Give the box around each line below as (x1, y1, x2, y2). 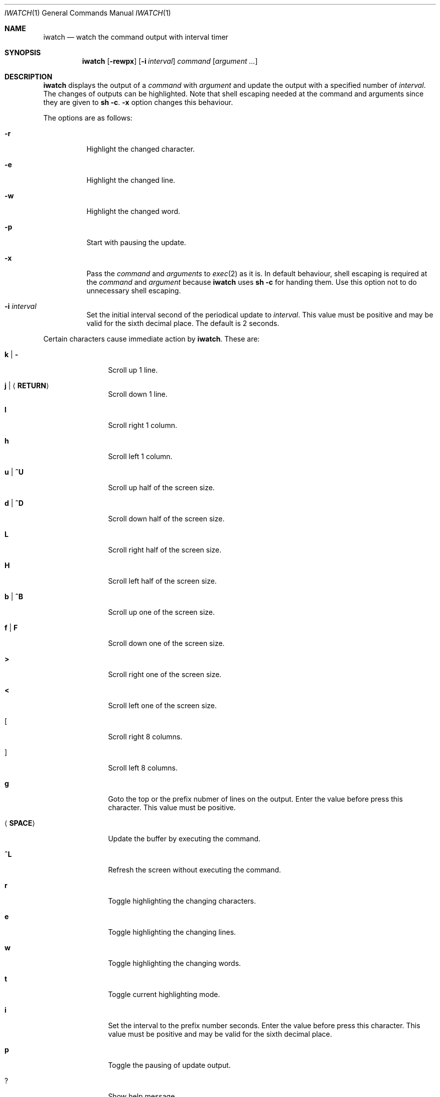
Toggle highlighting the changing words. (108, 959, 241, 967)
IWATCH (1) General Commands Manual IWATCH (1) (5, 9, 171, 17)
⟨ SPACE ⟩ (5, 819, 35, 827)
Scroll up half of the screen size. (108, 483, 215, 492)
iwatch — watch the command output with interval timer (43, 33, 228, 41)
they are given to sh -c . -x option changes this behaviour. (43, 98, 233, 106)
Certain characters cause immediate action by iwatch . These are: (43, 335, 260, 343)
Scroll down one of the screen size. (108, 639, 225, 647)
